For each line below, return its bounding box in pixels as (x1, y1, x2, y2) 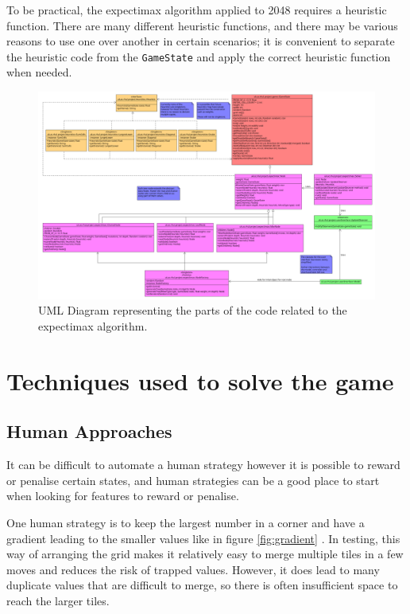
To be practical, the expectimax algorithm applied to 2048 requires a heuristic (6, 2, 387, 18)
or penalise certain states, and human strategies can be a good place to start (6, 471, 380, 488)
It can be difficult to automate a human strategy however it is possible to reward (6, 456, 400, 473)
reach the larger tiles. (6, 592, 110, 608)
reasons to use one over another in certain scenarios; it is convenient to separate (6, 33, 395, 49)
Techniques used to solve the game (6, 364, 394, 397)
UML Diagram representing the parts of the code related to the (38, 302, 347, 319)
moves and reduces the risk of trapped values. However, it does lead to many (6, 561, 380, 577)
